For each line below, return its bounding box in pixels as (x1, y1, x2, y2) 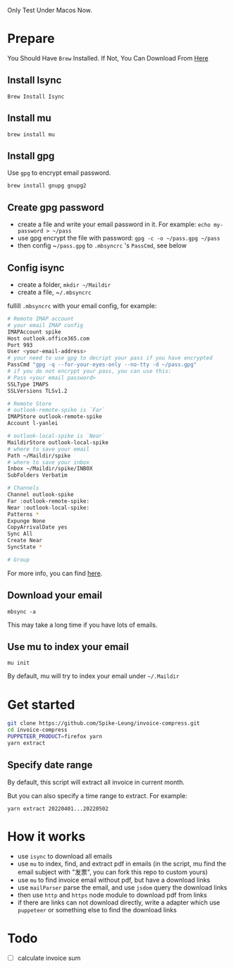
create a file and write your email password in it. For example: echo (17, 220, 211, 228)
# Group (7, 556, 30, 563)
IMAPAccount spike (7, 328, 61, 336)
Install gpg (7, 149, 55, 161)
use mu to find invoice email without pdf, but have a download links (17, 876, 210, 884)
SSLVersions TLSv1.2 (7, 387, 68, 394)
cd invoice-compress (7, 726, 68, 734)
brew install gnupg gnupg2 (7, 183, 87, 190)
